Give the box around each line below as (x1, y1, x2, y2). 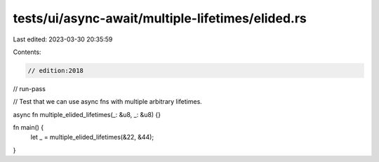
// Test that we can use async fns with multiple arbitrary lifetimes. (13, 97, 203, 106)
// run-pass (13, 84, 46, 93)
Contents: (13, 48, 41, 56)
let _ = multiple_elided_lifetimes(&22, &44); (30, 133, 154, 142)
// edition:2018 (27, 67, 84, 74)
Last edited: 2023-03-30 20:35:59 (13, 35, 113, 43)
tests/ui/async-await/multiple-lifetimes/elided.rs (13, 11, 307, 26)
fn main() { (13, 123, 44, 132)
